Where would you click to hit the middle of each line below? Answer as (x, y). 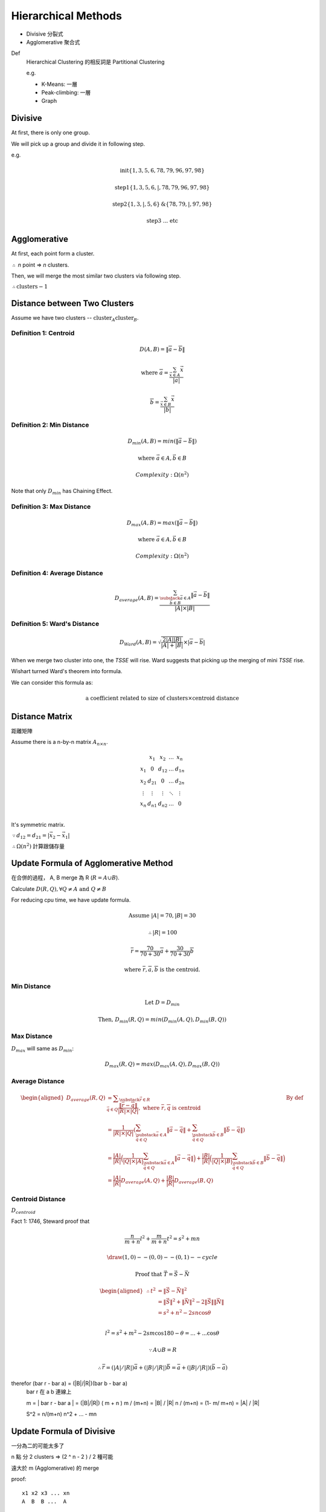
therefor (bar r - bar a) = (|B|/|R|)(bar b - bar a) (69, 1383)
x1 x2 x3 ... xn (46, 1493)
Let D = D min (162, 1003)
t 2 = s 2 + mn (184, 1238)
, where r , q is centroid (169, 1108)
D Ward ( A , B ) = (138, 643)
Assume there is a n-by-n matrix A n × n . (59, 743)
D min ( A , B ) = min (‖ (153, 442)
